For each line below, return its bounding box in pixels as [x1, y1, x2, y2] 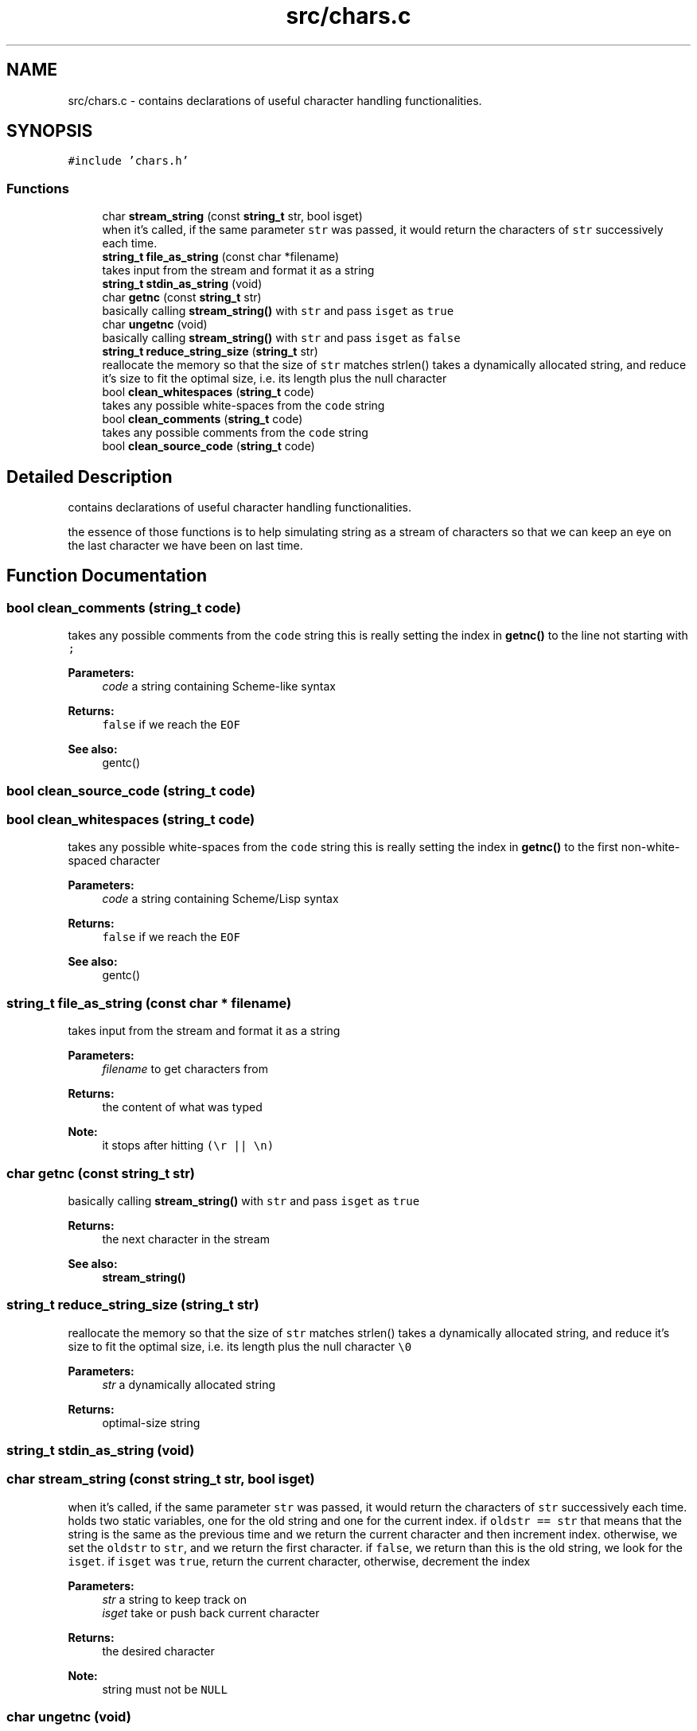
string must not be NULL [102, 1682, 228, 1696]
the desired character [102, 1643, 215, 1658]
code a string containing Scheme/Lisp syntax [102, 892, 339, 906]
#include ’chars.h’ [68, 154, 189, 168]
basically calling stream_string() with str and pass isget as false [102, 331, 461, 345]
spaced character [68, 854, 161, 868]
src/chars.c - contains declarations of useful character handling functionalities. [68, 93, 482, 107]
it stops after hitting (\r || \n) [102, 1138, 275, 1153]
